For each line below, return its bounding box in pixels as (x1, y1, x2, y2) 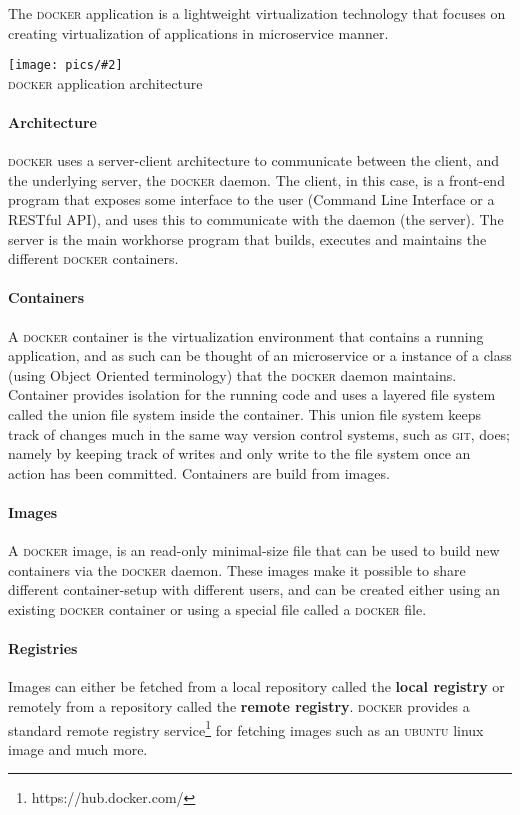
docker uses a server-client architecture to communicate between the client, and (8, 150, 499, 171)
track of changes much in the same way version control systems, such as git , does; (8, 423, 511, 444)
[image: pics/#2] (8, 58, 123, 73)
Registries (8, 638, 78, 659)
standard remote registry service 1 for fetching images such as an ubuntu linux (8, 716, 484, 740)
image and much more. (8, 738, 148, 759)
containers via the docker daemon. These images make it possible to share (8, 559, 466, 580)
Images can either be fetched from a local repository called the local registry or (8, 676, 505, 697)
